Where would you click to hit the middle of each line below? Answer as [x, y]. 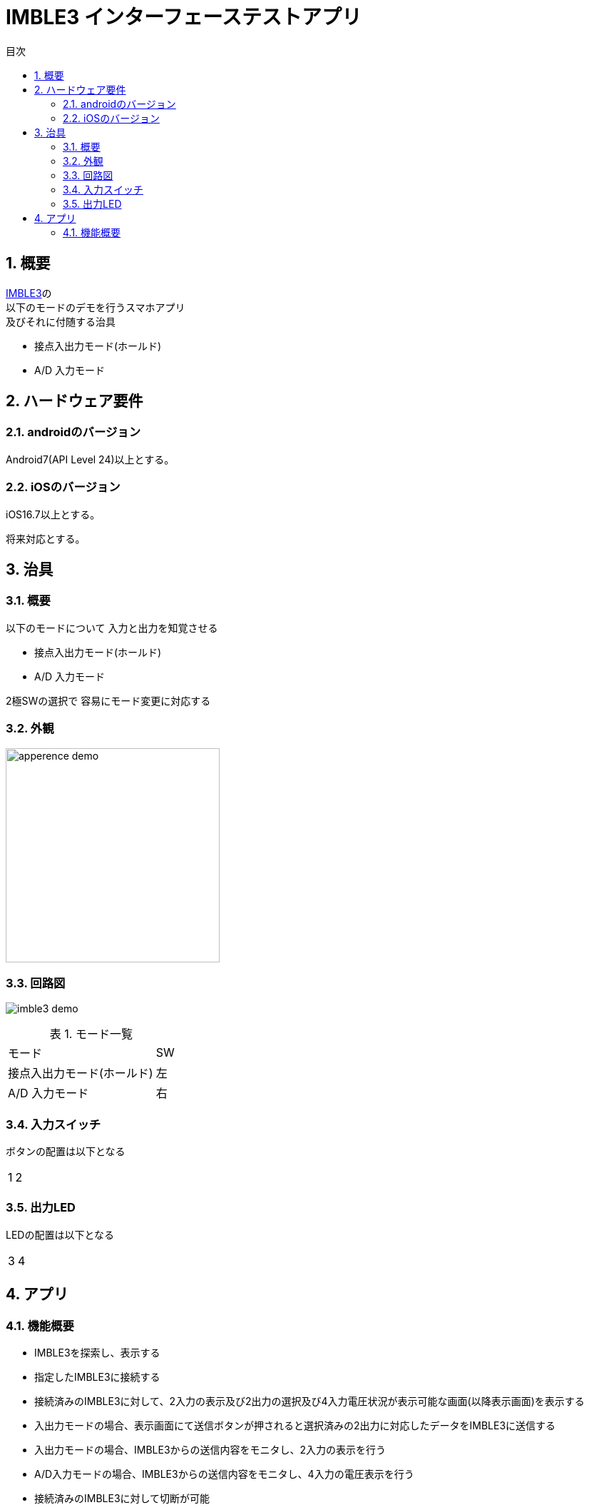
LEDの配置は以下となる [60, 1234]
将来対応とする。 [46, 538]
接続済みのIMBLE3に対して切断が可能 [122, 1498]
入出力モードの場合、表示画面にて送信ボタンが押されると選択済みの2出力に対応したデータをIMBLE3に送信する [295, 1425]
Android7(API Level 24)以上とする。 [90, 459]
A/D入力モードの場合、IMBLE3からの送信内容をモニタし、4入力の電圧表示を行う [224, 1474]
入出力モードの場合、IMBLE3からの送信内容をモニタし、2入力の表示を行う [210, 1450]
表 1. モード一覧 [91, 1034]
